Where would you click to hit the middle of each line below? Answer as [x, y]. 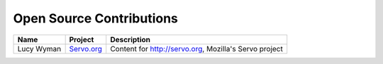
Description [131, 39]
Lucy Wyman [39, 49]
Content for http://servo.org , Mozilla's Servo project [196, 49]
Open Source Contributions [96, 18]
